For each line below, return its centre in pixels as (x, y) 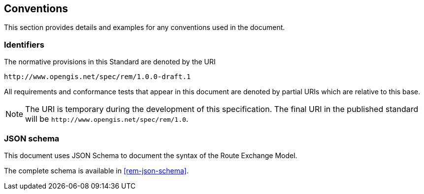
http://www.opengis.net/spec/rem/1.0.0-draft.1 (98, 77)
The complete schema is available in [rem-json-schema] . (96, 170)
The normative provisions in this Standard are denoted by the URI (110, 62)
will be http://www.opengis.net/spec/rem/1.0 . (107, 119)
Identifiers (24, 44)
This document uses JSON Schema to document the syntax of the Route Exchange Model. (151, 155)
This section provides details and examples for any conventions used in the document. (145, 28)
